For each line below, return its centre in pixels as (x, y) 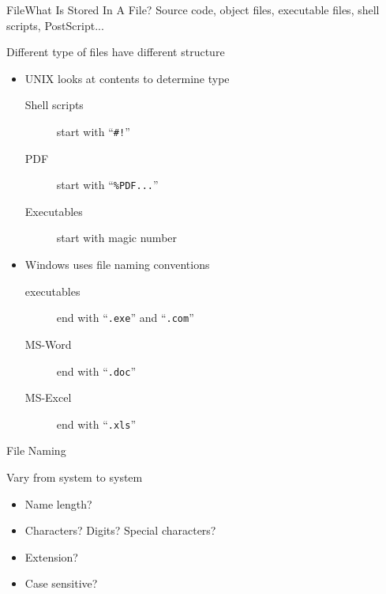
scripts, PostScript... (55, 25)
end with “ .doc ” (96, 371)
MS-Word (48, 344)
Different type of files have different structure (116, 52)
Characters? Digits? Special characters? (120, 530)
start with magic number (117, 238)
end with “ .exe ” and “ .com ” (125, 318)
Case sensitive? (61, 583)
